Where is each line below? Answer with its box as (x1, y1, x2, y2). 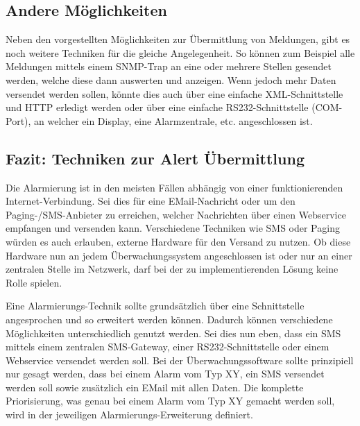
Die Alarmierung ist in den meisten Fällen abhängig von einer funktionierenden (6, 180, 343, 194)
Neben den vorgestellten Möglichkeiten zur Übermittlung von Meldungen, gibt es (6, 32, 350, 46)
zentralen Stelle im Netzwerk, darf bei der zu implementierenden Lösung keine (6, 262, 338, 276)
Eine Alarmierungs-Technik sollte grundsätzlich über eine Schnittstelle (6, 298, 305, 313)
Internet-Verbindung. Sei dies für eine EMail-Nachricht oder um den (6, 194, 295, 208)
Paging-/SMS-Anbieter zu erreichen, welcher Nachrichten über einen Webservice (6, 207, 346, 221)
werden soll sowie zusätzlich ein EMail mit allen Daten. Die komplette (6, 380, 304, 394)
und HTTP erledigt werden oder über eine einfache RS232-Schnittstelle (6, 100, 309, 114)
